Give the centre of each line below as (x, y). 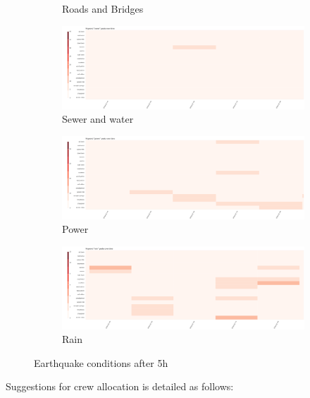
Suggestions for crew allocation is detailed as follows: (120, 386)
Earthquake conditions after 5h (101, 362)
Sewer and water (98, 119)
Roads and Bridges (103, 8)
